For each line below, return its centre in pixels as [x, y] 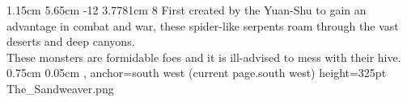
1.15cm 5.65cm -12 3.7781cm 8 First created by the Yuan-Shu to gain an [187, 10]
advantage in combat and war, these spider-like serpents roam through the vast [203, 25]
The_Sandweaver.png [60, 88]
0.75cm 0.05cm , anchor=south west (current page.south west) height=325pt [197, 73]
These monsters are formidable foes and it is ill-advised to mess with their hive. [204, 57]
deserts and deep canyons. [71, 41]
